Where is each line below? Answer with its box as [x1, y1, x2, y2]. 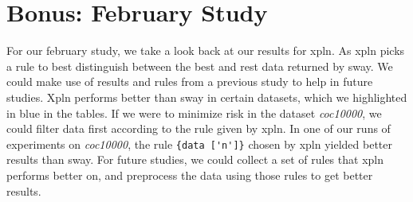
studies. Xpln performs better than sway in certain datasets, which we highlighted [6, 88, 407, 105]
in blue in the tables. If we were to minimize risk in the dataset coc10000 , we [6, 104, 382, 121]
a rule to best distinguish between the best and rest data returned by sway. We [6, 57, 393, 74]
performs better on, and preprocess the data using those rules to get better [6, 166, 373, 183]
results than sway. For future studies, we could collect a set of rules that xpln [6, 151, 383, 168]
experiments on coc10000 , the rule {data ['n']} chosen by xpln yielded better [6, 135, 392, 152]
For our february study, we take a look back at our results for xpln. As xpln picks [6, 42, 405, 59]
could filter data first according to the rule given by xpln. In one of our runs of [6, 120, 391, 137]
